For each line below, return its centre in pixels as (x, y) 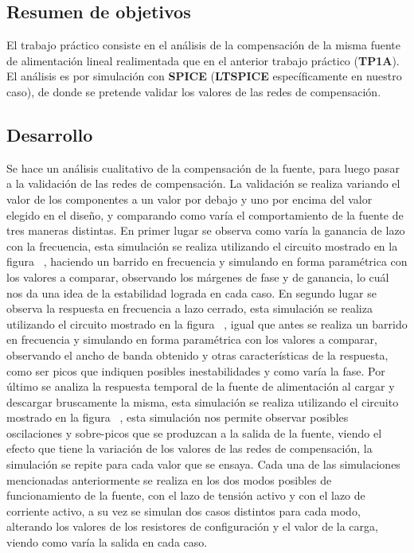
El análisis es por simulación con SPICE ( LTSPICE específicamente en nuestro (204, 76)
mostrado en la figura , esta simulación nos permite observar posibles (178, 417)
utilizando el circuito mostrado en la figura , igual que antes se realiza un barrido (207, 323)
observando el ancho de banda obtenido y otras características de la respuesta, (197, 354)
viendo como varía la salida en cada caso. (107, 542)
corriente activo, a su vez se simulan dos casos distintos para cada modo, (184, 510)
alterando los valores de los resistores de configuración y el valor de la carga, (192, 526)
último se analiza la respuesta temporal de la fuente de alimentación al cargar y (201, 386)
